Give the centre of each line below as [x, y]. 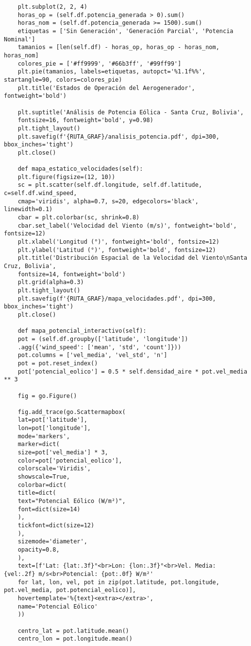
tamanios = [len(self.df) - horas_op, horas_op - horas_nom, [118, 47]
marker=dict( [39, 444]
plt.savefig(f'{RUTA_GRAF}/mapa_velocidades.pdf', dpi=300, [117, 298]
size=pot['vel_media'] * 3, [63, 453]
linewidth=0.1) [28, 209]
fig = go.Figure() [47, 396]
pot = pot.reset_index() [58, 363]
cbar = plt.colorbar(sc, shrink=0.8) [79, 218]
